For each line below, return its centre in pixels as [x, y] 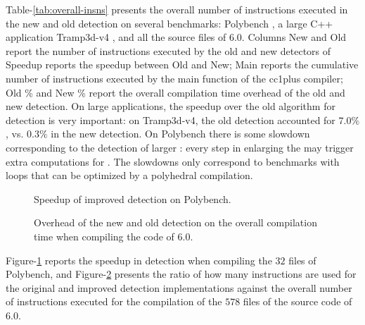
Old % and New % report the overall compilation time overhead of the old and [175, 92]
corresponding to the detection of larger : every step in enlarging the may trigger [180, 147]
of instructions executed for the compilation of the [114, 301]
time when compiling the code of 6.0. [114, 236]
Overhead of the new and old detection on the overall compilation [175, 222]
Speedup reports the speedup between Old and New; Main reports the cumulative [182, 65]
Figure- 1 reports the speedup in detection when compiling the [139, 260]
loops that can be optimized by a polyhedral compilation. [129, 175]
